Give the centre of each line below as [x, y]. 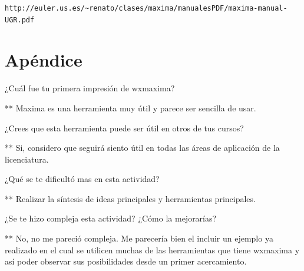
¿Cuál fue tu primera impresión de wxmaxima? [90, 88]
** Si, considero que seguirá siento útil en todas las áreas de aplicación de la [142, 148]
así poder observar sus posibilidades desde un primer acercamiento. [126, 261]
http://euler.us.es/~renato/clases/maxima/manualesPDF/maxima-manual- [146, 8]
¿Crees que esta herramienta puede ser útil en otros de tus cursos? [124, 128]
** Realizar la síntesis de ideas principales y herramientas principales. [130, 198]
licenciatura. [27, 159]
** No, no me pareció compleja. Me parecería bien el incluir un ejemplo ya [139, 238]
